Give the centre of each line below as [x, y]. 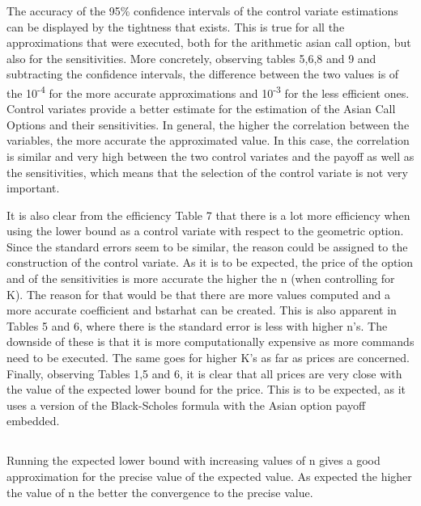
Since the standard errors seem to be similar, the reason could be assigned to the [207, 246]
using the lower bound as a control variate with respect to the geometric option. [205, 231]
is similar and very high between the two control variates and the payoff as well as [210, 156]
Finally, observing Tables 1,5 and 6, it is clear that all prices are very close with [204, 373]
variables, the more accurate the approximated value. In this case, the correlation [208, 140]
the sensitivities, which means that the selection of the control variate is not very [207, 172]
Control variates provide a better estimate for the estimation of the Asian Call [201, 109]
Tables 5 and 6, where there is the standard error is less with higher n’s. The [197, 325]
